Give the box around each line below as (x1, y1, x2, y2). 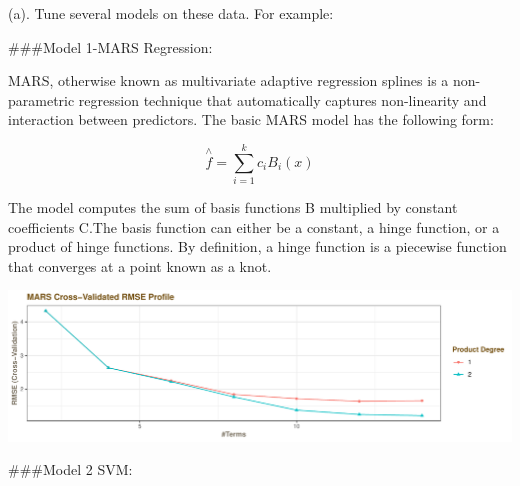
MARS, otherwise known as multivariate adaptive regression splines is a (8, 70, 449, 91)
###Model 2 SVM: (8, 459, 133, 480)
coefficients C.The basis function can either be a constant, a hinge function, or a (8, 216, 500, 237)
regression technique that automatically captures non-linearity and (78, 89, 487, 110)
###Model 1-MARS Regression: (8, 36, 213, 57)
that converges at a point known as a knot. (8, 255, 272, 276)
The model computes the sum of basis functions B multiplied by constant (8, 197, 458, 218)
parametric (8, 89, 75, 110)
